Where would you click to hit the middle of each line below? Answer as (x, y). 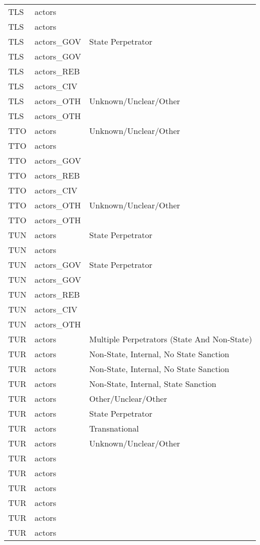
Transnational (114, 428)
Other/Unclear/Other (128, 398)
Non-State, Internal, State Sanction (153, 384)
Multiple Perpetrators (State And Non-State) (171, 339)
